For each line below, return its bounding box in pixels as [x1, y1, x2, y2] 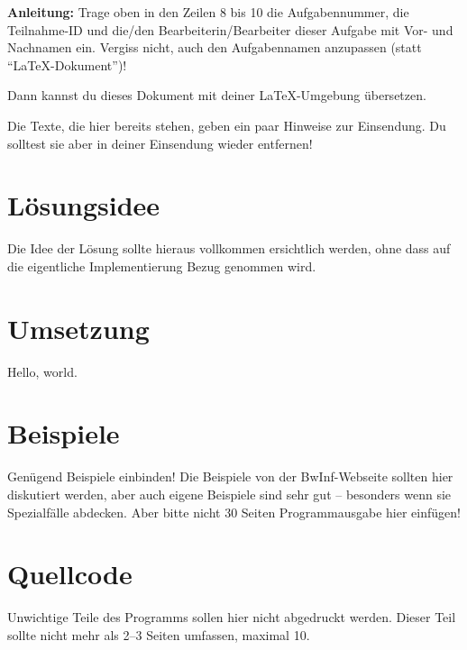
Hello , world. [7, 362, 78, 380]
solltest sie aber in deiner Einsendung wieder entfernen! [7, 133, 313, 152]
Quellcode [7, 555, 133, 592]
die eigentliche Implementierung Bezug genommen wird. [7, 256, 316, 275]
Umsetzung [7, 309, 150, 346]
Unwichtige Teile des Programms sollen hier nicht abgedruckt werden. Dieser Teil [7, 608, 456, 627]
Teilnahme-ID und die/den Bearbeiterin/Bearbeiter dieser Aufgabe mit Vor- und [7, 20, 453, 39]
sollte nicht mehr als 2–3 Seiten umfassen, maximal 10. [7, 625, 310, 644]
